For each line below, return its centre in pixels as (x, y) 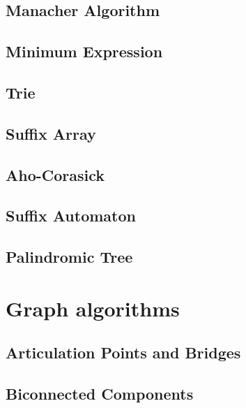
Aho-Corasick (55, 174)
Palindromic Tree (69, 257)
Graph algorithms (93, 308)
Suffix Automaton (71, 216)
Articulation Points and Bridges (123, 352)
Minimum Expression (84, 51)
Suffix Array (51, 133)
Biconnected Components (100, 394)
